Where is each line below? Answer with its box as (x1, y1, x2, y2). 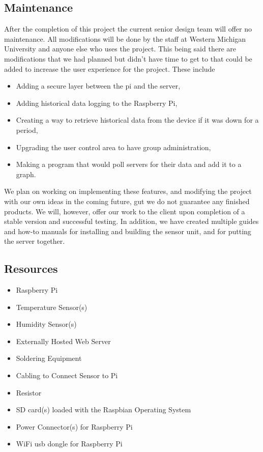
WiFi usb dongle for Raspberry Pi (16, 438, 123, 449)
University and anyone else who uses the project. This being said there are (4, 43, 236, 54)
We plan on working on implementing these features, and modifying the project (4, 186, 252, 196)
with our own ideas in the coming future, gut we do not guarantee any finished (4, 195, 250, 206)
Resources (4, 261, 58, 276)
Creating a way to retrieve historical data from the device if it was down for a (16, 115, 259, 125)
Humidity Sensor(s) (16, 319, 77, 329)
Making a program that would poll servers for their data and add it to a (16, 159, 242, 169)
